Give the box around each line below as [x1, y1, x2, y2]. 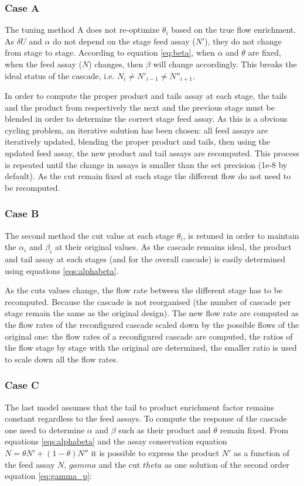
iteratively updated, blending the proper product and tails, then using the [5, 135, 271, 148]
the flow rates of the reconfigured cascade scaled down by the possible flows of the [5, 318, 299, 330]
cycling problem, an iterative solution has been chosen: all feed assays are [5, 124, 268, 136]
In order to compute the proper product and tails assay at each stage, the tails [5, 90, 288, 102]
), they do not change [204, 35, 282, 47]
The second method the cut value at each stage [5, 229, 175, 241]
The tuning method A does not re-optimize [5, 23, 160, 36]
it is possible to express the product [91, 446, 220, 458]
